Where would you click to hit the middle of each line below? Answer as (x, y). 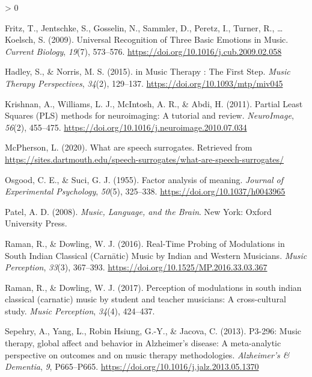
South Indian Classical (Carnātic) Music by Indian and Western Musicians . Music (156, 255)
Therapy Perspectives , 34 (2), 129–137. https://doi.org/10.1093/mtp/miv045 (144, 83)
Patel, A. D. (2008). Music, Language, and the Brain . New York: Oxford (138, 211)
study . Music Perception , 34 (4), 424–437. (80, 310)
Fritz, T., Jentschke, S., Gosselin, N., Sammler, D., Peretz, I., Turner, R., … (144, 27)
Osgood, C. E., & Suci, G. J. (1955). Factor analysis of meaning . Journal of (144, 179)
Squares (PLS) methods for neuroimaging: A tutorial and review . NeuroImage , (149, 115)
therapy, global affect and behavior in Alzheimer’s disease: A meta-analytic (143, 343)
